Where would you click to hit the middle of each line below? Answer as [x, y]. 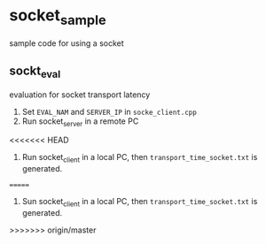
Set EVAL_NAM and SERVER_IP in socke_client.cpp [109, 111]
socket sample [58, 17]
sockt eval [35, 72]
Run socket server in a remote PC [80, 122]
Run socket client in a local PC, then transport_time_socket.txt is [140, 158]
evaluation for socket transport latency [80, 95]
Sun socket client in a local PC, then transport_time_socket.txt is [140, 202]
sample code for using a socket [66, 43]
